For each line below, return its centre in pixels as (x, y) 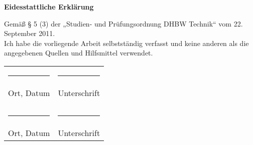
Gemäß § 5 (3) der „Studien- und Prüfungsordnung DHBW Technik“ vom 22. (123, 23)
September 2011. (30, 33)
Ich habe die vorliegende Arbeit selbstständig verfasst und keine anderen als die (126, 43)
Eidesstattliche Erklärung (49, 6)
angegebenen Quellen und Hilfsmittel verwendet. (79, 53)
